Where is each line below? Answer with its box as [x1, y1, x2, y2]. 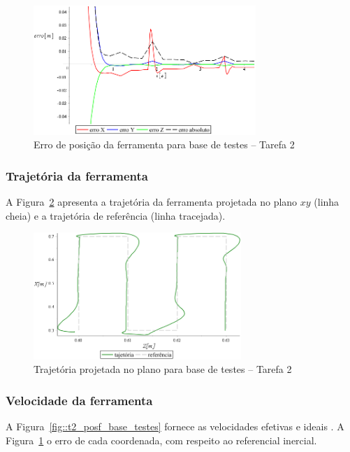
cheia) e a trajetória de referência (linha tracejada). [6, 208, 226, 223]
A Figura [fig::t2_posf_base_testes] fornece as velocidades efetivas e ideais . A [6, 419, 344, 434]
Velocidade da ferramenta [6, 391, 153, 409]
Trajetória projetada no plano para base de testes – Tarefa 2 [34, 362, 292, 376]
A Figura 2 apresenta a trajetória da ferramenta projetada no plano [6, 195, 298, 209]
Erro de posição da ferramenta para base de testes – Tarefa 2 [34, 137, 295, 152]
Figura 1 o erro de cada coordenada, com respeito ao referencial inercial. [6, 432, 317, 447]
